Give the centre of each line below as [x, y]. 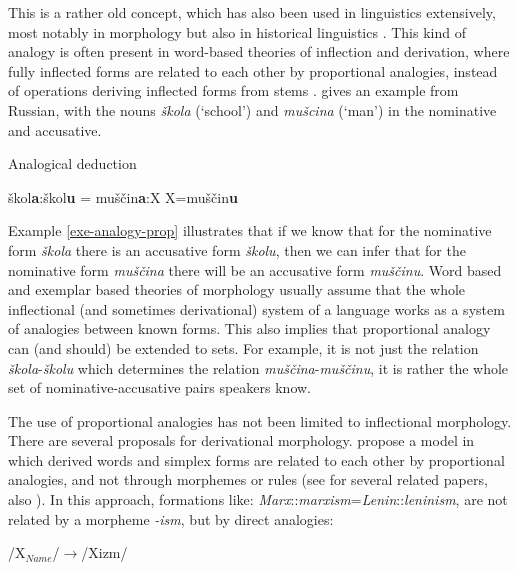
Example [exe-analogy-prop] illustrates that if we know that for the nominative [250, 230]
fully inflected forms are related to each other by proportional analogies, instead [253, 70]
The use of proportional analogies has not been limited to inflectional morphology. [260, 420]
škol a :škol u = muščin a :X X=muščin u [123, 196]
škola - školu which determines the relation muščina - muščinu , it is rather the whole [258, 367]
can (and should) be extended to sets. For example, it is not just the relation [243, 347]
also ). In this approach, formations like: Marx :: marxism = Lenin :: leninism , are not [258, 499]
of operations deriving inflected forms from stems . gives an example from [233, 90]
